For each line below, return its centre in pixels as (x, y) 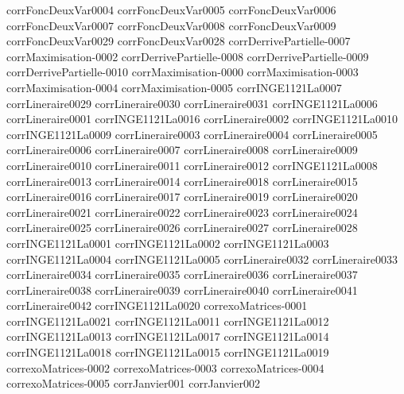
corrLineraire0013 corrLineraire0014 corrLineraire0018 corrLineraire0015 (182, 181)
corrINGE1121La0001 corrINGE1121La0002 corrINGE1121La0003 (168, 243)
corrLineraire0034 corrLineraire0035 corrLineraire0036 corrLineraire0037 (182, 274)
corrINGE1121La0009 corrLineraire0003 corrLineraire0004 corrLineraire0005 (192, 134)
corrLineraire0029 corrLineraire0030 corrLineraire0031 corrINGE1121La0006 (192, 103)
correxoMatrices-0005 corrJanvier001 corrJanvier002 (133, 383)
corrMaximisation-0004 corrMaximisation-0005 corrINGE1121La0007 (174, 87)
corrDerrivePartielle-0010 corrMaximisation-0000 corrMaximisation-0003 (183, 72)
